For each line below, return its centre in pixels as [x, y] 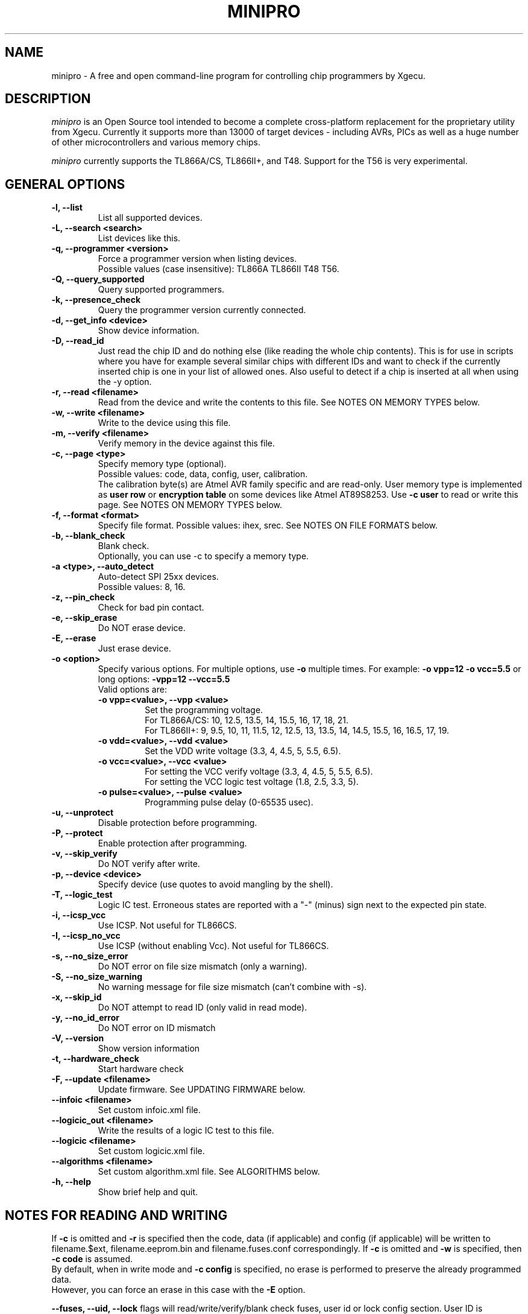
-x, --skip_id [77, 997]
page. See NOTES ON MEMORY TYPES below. [190, 505]
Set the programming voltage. [204, 710]
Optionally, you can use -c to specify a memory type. [203, 556]
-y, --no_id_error [85, 1018]
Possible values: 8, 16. [142, 587]
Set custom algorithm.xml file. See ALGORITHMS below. [209, 1172]
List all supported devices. [150, 218]
